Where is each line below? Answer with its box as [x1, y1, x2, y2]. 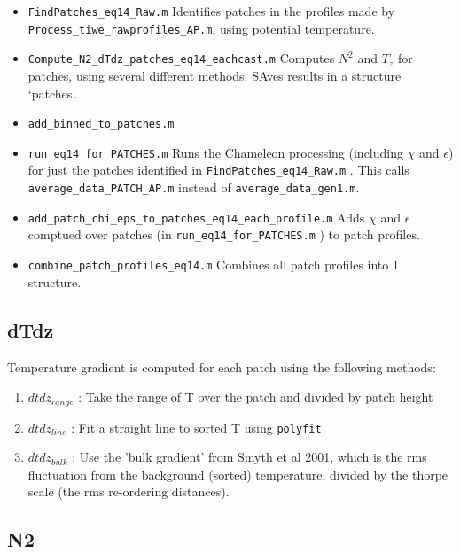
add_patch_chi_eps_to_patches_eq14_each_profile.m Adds [27, 207, 365, 226]
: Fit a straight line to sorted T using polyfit [71, 417, 322, 436]
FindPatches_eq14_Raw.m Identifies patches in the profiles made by [27, 2, 395, 20]
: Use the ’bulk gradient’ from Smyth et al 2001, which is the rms [72, 448, 427, 466]
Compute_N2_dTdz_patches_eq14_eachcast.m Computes [27, 49, 335, 67]
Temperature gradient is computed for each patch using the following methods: [7, 357, 436, 376]
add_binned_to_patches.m [27, 118, 175, 131]
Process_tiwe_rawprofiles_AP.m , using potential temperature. [27, 19, 375, 37]
